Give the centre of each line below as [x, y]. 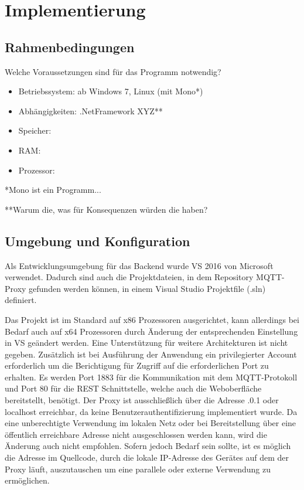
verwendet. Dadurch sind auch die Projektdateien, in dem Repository [129, 277]
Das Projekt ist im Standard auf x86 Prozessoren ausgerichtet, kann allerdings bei [152, 319]
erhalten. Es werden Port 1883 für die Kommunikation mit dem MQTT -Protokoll [151, 377]
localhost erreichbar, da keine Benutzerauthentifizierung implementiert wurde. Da [151, 411]
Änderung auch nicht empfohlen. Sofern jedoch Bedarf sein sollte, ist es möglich [148, 446]
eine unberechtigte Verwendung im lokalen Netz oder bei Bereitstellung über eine [151, 423]
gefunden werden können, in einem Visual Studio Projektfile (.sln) [147, 288]
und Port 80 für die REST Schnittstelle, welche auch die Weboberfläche [133, 388]
